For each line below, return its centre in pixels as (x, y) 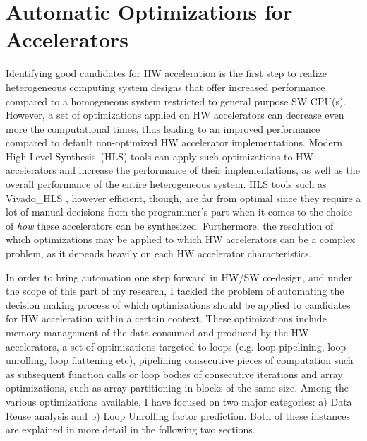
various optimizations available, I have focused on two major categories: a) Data (179, 401)
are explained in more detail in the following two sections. (131, 429)
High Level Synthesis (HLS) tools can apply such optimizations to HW (160, 156)
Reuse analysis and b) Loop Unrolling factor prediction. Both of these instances (178, 415)
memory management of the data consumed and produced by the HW (157, 332)
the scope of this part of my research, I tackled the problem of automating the (175, 291)
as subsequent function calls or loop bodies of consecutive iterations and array (174, 374)
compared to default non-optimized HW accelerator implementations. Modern (174, 142)
